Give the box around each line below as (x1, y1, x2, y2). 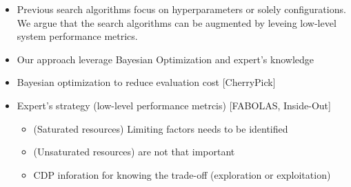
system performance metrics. (17, 29, 138, 43)
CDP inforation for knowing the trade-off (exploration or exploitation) (33, 167, 331, 181)
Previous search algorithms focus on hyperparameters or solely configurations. (17, 2, 346, 16)
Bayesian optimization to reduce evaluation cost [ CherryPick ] (17, 75, 276, 89)
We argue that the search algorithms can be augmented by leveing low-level (17, 15, 337, 30)
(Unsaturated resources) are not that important (33, 144, 235, 159)
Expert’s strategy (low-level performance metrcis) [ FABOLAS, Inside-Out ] (17, 98, 331, 112)
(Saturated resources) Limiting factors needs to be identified (33, 121, 288, 135)
